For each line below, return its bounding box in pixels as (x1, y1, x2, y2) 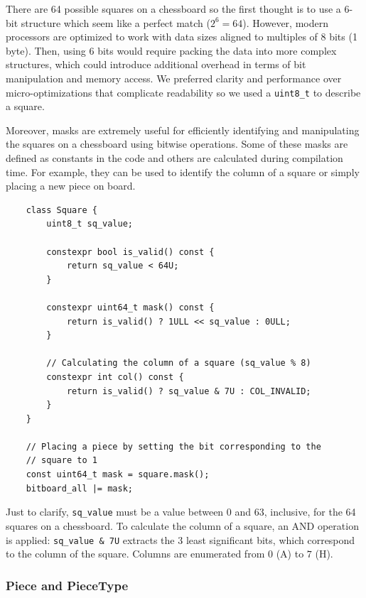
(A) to (276, 546, 304, 561)
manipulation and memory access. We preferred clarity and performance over (6, 70, 342, 85)
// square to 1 (26, 455, 97, 466)
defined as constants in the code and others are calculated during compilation (6, 151, 343, 165)
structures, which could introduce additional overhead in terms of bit (6, 57, 306, 72)
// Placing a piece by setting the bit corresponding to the (26, 441, 321, 452)
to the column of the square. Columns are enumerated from (6, 546, 265, 561)
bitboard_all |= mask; (26, 483, 133, 494)
